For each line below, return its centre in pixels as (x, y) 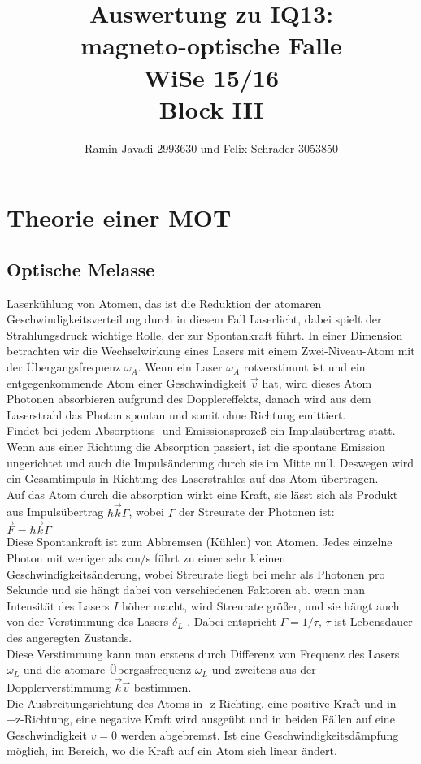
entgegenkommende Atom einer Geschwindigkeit (127, 382)
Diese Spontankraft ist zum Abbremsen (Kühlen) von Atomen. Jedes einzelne (200, 542)
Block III (211, 109)
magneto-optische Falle (211, 45)
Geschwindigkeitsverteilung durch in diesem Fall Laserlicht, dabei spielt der (194, 319)
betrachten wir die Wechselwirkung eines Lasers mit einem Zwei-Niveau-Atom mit (211, 351)
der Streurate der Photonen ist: (256, 512)
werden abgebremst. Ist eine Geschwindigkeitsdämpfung (260, 734)
